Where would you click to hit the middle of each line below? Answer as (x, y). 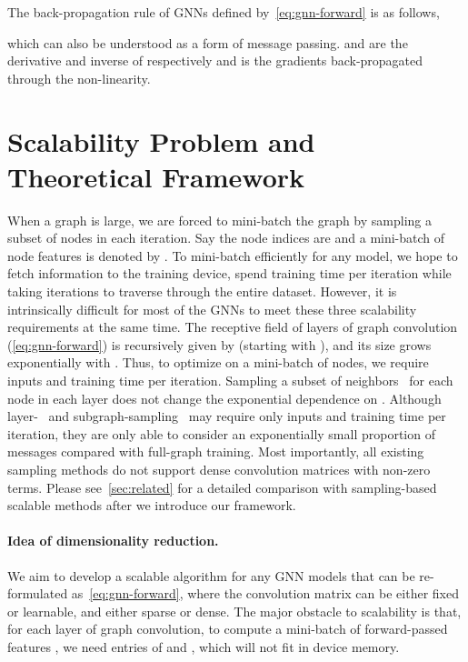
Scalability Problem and (161, 140)
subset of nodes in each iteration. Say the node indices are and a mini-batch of (226, 238)
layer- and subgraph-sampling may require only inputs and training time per (227, 416)
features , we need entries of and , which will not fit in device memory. (204, 646)
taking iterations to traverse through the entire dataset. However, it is (202, 291)
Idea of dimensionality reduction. (113, 541)
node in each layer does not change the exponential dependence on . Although (224, 398)
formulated (38, 593)
